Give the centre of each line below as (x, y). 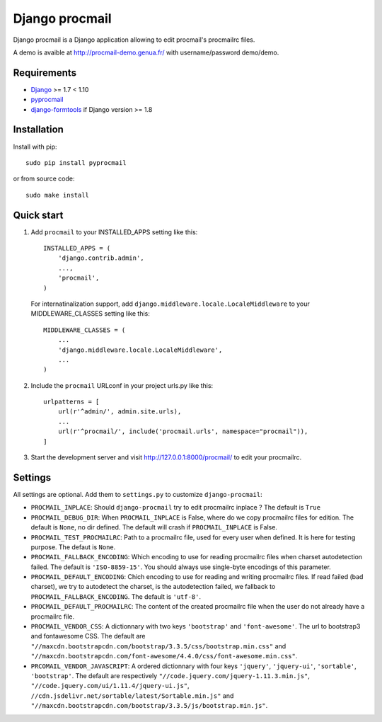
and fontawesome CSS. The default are (88, 636)
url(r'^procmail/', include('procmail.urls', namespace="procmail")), (183, 431)
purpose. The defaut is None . (73, 547)
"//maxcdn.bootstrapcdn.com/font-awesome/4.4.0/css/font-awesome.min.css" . (164, 656)
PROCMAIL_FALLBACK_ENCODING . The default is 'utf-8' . (116, 596)
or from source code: (44, 179)
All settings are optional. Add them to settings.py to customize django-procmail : (138, 494)
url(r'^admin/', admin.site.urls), (120, 412)
